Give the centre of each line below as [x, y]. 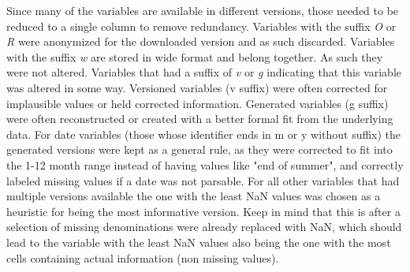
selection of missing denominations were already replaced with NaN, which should [204, 227]
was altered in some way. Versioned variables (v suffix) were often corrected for [197, 87]
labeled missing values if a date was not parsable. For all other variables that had [203, 180]
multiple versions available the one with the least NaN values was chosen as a [194, 196]
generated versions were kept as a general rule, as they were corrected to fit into [199, 149]
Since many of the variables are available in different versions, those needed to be [203, 10]
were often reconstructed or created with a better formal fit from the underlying [200, 119]
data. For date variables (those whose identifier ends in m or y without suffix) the [204, 134]
